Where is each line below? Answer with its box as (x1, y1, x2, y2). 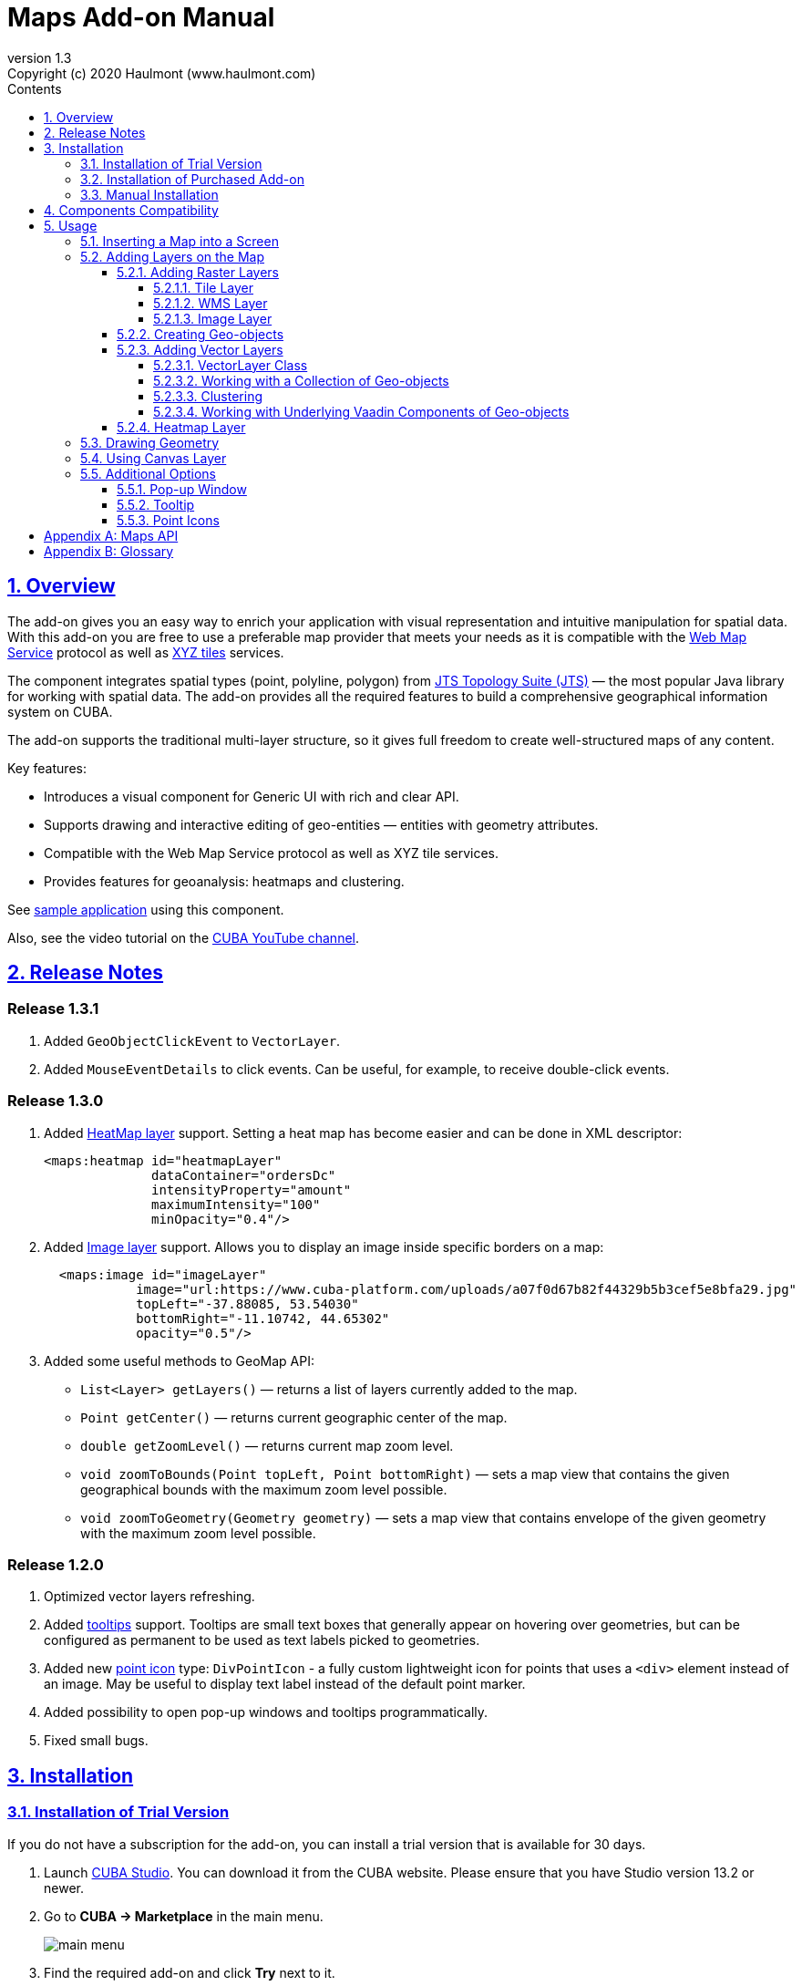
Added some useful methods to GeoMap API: (44, 1352, 315, 1369)
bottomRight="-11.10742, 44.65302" (136, 1310, 390, 1326)
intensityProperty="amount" (151, 1182, 352, 1197)
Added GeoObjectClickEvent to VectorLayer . (44, 1032, 341, 1049)
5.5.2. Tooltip (117, 496, 195, 512)
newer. (44, 1879, 84, 1896)
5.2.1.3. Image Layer (153, 310, 272, 326)
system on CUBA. (7, 703, 113, 719)
